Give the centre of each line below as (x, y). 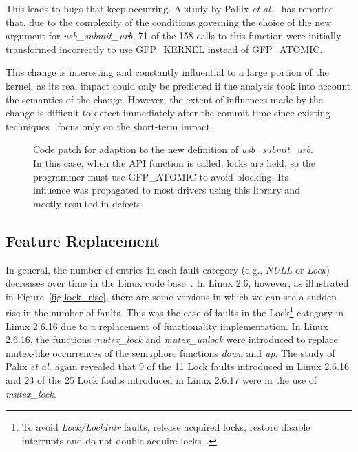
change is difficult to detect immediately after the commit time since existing (168, 113)
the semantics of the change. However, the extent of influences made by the (165, 99)
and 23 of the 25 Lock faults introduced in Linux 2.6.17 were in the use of (161, 379)
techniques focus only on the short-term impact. (109, 126)
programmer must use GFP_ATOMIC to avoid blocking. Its (161, 176)
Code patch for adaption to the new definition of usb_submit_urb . (173, 149)
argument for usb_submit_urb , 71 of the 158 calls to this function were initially (173, 35)
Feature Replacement (83, 240)
